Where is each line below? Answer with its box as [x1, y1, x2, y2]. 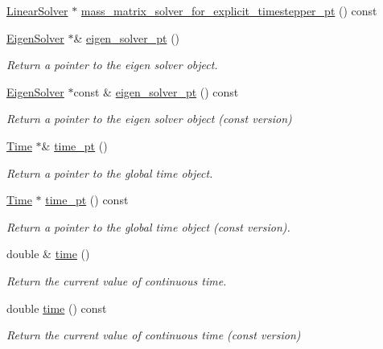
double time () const [6, 299, 107, 316]
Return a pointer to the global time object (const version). [6, 218, 290, 235]
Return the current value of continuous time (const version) [6, 326, 301, 343]
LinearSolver [6, 2, 68, 18]
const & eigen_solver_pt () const [73, 83, 239, 100]
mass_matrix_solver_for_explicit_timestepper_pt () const [80, 2, 377, 18]
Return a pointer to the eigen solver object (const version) [6, 110, 292, 127]
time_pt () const [45, 191, 129, 208]
